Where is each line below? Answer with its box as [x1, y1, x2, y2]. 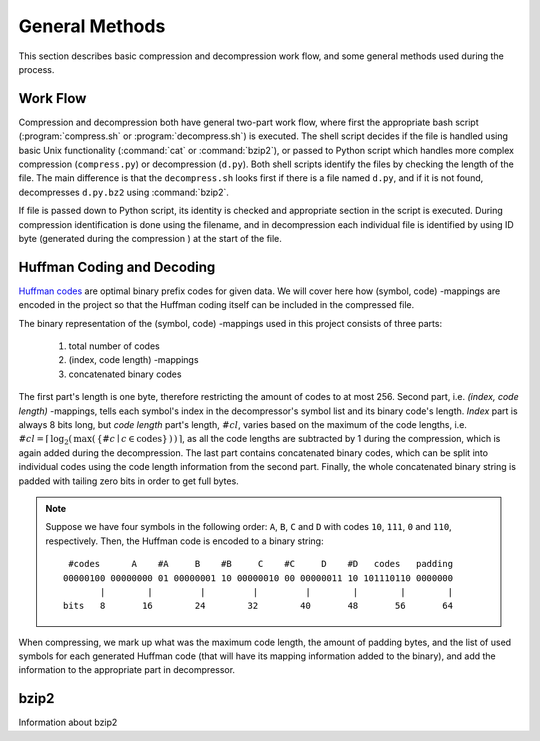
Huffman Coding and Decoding [18, 258, 216, 275]
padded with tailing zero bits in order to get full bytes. [18, 475, 239, 487]
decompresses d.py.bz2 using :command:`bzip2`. [18, 186, 230, 198]
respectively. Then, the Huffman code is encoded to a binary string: [45, 535, 324, 547]
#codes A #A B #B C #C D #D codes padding [68, 558, 454, 570]
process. [18, 63, 55, 75]
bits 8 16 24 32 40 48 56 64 [63, 600, 454, 612]
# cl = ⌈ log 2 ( [18, 433, 73, 447]
